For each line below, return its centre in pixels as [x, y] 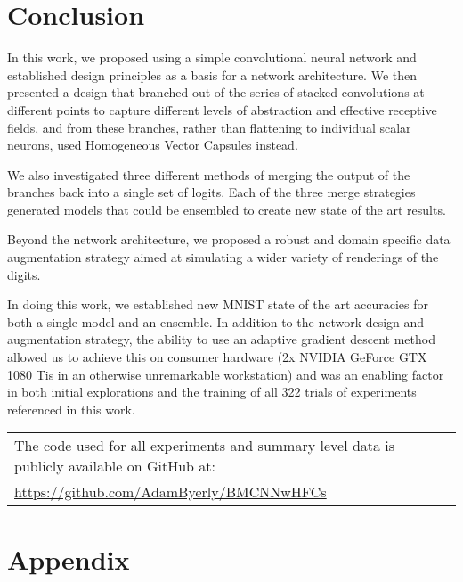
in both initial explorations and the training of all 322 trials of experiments [212, 392]
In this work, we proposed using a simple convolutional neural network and [212, 57]
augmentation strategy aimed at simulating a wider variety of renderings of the [223, 257]
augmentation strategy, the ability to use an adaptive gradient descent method [221, 339]
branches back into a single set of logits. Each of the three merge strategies [211, 192]
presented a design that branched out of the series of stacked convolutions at [216, 92]
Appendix [69, 558]
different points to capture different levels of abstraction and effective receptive [222, 109]
